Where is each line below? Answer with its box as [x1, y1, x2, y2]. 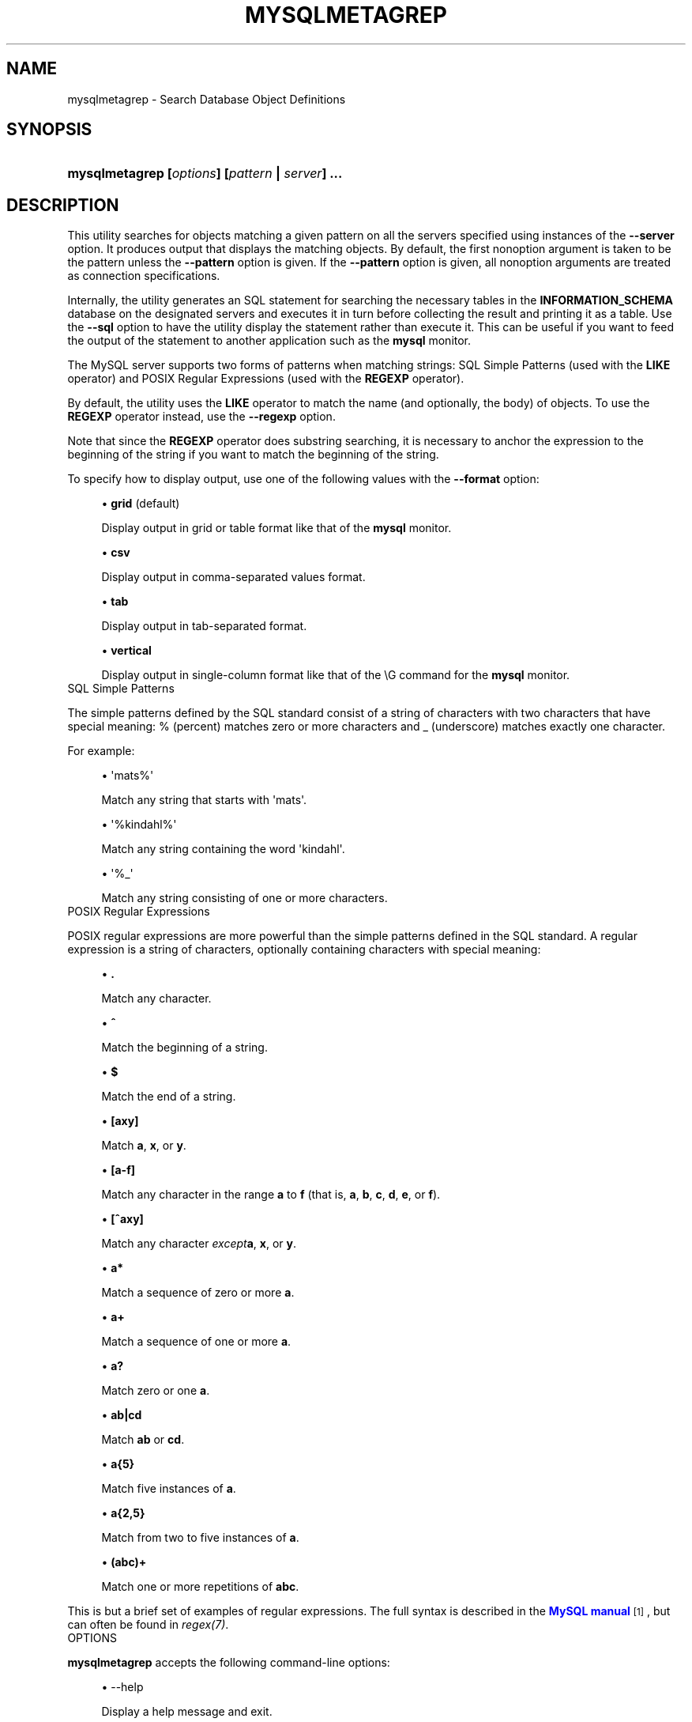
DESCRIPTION [6, 194, 119, 215]
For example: [67, 744, 135, 758]
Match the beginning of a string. [101, 1040, 268, 1055]
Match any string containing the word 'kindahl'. [101, 842, 345, 856]
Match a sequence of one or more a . [101, 1335, 291, 1349]
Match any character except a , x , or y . [101, 1237, 296, 1251]
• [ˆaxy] [101, 1212, 144, 1226]
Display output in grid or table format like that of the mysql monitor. [101, 521, 452, 535]
